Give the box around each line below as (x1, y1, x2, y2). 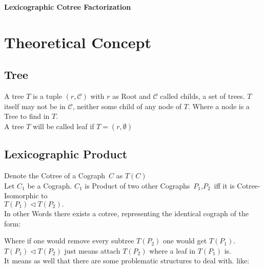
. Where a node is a (188, 100, 250, 111)
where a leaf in (149, 245, 196, 256)
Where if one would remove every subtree (4, 235, 134, 246)
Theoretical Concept (4, 31, 151, 52)
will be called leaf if (33, 120, 94, 131)
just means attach (64, 245, 120, 256)
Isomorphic (4, 190, 39, 201)
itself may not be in (4, 100, 66, 111)
